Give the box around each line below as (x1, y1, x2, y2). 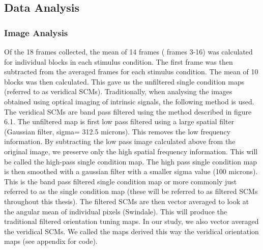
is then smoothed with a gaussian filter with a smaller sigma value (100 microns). (4, 166, 258, 177)
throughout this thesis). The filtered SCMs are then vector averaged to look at (4, 196, 249, 206)
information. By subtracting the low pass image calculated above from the (4, 136, 236, 147)
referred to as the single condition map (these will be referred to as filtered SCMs (4, 186, 258, 197)
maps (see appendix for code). (4, 236, 98, 246)
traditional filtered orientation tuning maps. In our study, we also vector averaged (4, 216, 259, 227)
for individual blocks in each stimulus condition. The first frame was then (4, 56, 233, 67)
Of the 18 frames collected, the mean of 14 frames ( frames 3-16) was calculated (4, 46, 253, 57)
